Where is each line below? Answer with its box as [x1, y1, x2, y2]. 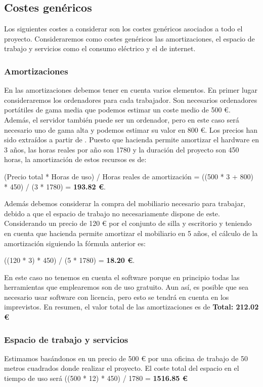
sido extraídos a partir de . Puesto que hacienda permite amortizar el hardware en [4, 134, 259, 145]
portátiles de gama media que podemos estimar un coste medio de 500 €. [4, 104, 231, 115]
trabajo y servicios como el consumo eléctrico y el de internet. [4, 43, 196, 54]
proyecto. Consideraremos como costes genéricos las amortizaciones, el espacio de [4, 33, 255, 44]
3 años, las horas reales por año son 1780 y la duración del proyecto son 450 [4, 144, 239, 154]
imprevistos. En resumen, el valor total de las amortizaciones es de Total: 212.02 [4, 301, 259, 312]
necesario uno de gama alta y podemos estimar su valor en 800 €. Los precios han [4, 124, 258, 135]
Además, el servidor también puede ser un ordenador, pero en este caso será [4, 114, 239, 125]
